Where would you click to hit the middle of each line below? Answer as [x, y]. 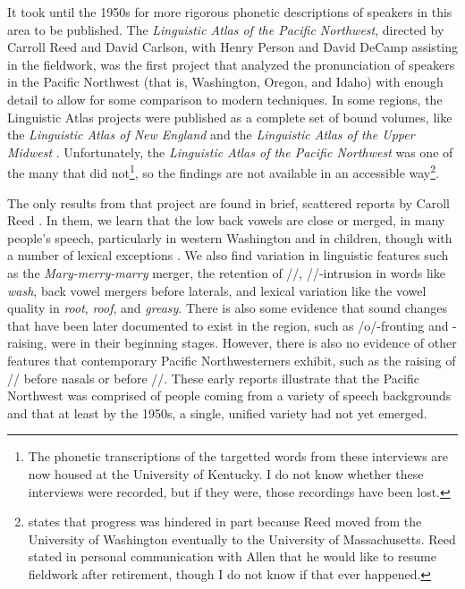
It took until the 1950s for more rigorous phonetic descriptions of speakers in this [230, 12]
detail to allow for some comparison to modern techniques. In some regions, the [225, 99]
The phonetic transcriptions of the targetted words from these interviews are [238, 456]
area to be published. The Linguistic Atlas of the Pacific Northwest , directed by [226, 29]
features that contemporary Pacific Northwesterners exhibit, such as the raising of [232, 360]
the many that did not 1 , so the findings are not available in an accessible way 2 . [223, 171]
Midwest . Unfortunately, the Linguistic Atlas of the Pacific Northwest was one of [230, 151]
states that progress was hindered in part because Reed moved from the [225, 522]
